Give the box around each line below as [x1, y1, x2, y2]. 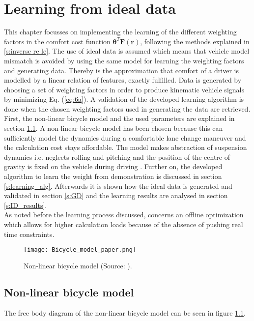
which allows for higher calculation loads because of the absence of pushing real [4, 219, 243, 229]
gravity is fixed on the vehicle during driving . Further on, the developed [4, 161, 223, 172]
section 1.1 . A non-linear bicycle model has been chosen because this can [4, 123, 223, 133]
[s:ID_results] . [4, 200, 47, 210]
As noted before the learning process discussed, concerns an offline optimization [4, 209, 244, 220]
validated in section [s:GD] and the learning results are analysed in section [4, 190, 228, 201]
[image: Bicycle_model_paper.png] [24, 246, 137, 254]
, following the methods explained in [140, 36, 250, 46]
